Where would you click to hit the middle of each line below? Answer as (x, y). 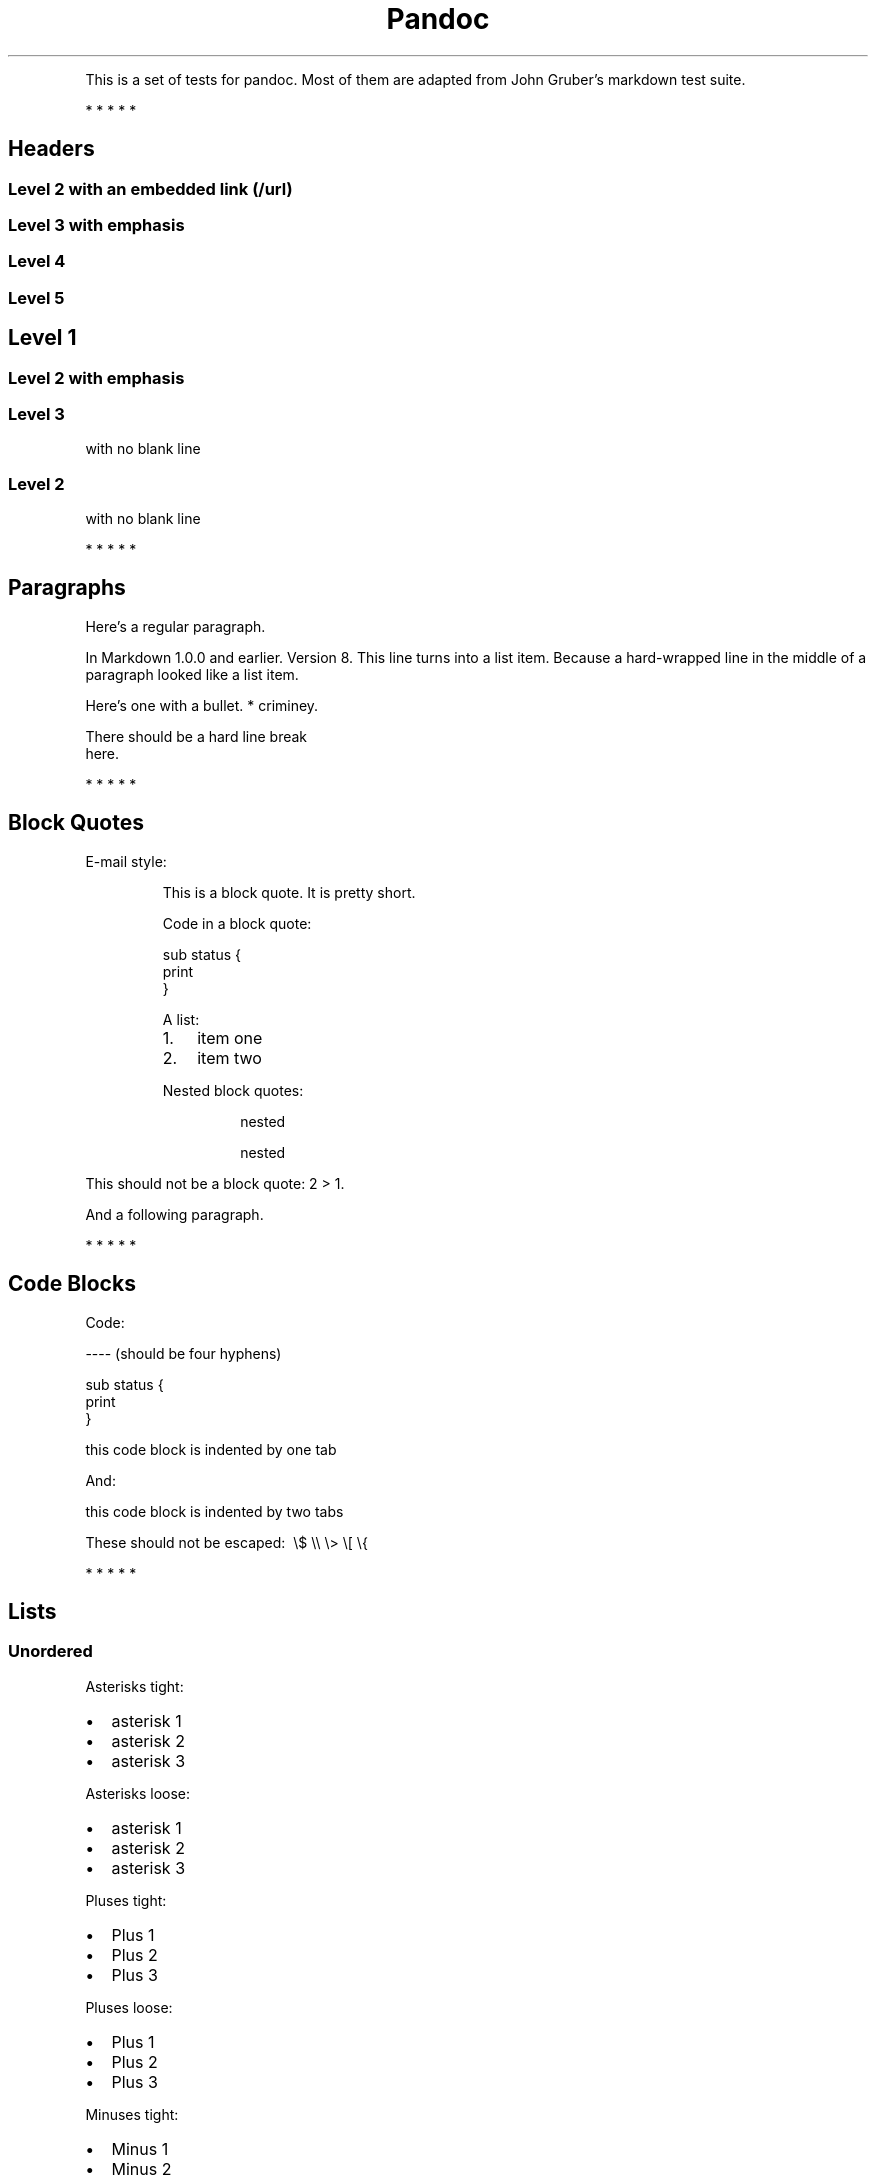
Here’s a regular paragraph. (175, 626)
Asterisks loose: (138, 1793)
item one (230, 1037)
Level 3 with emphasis (96, 224)
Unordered (50, 1651)
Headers (51, 149)
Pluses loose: (129, 2007)
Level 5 (36, 297)
